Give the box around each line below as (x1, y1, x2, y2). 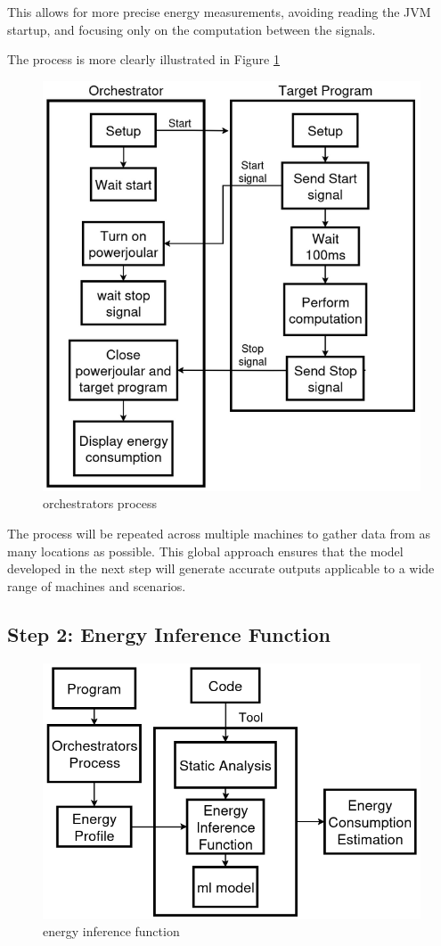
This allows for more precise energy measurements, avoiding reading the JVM (7, 3, 431, 21)
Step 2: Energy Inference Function (7, 620, 331, 647)
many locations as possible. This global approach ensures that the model (7, 541, 404, 560)
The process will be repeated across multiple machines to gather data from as (7, 524, 431, 543)
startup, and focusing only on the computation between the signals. (7, 20, 376, 38)
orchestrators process (43, 494, 158, 513)
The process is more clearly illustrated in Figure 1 (7, 50, 280, 69)
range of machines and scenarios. (7, 576, 186, 595)
